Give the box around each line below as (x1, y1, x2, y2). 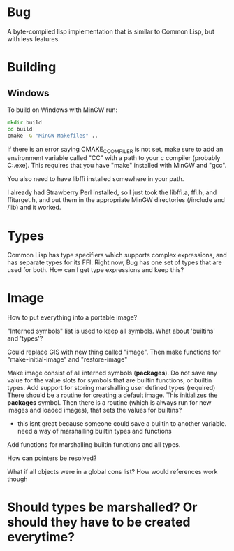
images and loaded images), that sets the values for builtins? (7, 406, 182, 415)
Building (7, 59, 57, 76)
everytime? (7, 529, 75, 545)
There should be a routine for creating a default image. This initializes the (7, 391, 218, 399)
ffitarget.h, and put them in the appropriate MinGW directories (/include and (7, 196, 225, 204)
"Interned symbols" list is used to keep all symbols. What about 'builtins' (7, 327, 215, 336)
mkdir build (7, 119, 42, 126)
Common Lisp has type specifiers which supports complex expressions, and (7, 251, 227, 259)
